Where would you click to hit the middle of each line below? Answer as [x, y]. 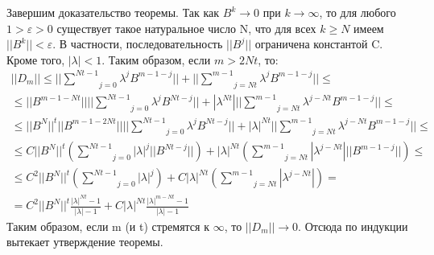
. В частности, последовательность [138, 44]
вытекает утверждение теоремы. [85, 242]
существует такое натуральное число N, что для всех [186, 28]
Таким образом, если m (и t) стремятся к [108, 226]
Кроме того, [36, 59]
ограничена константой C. [319, 44]
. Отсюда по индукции [353, 226]
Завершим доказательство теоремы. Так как [113, 12]
